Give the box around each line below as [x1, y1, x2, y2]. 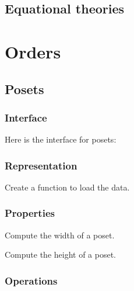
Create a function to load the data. [5, 181, 130, 193]
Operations [5, 273, 58, 287]
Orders [5, 39, 61, 63]
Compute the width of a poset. [5, 228, 115, 241]
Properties [5, 206, 55, 220]
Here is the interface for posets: [5, 133, 117, 145]
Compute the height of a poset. [5, 248, 117, 261]
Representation [5, 158, 77, 172]
